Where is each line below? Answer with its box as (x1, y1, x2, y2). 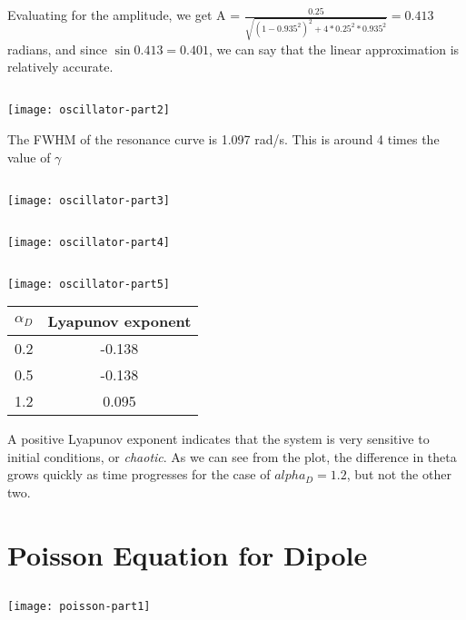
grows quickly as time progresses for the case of (7, 465, 271, 484)
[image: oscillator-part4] (7, 235, 170, 249)
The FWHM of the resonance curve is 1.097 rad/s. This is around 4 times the (7, 129, 440, 148)
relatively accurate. (7, 57, 114, 76)
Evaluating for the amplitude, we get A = (7, 5, 241, 24)
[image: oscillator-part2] (7, 103, 170, 117)
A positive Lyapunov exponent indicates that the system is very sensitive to (7, 429, 430, 448)
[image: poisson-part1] (7, 600, 151, 614)
